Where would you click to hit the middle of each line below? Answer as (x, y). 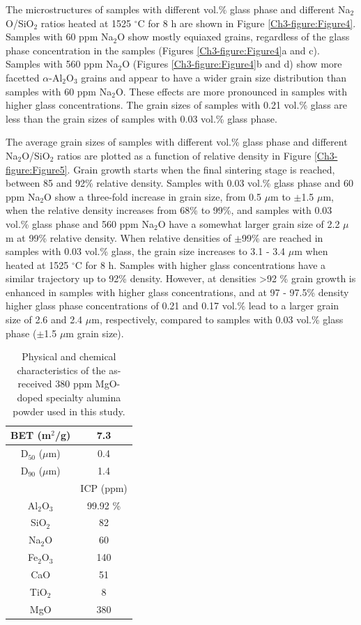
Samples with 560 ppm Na (62, 64)
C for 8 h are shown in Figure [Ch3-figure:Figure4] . (247, 23)
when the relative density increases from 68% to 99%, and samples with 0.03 (169, 210)
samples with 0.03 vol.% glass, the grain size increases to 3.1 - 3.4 (146, 251)
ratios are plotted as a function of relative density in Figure (184, 155)
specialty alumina (84, 398)
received (35, 384)
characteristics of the (61, 370)
